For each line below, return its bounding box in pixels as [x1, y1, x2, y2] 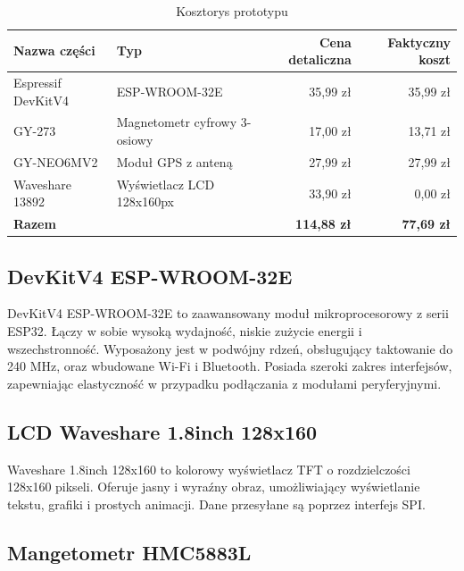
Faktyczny [387, 32, 451, 51]
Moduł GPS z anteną [116, 152, 233, 171]
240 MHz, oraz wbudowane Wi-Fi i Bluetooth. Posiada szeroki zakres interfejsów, [7, 357, 452, 375]
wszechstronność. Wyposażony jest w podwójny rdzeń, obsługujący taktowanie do [7, 339, 453, 357]
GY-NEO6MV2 [13, 152, 98, 171]
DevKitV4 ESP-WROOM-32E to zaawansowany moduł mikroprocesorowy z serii [7, 304, 449, 323]
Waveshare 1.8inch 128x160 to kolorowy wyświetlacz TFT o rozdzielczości [7, 459, 410, 478]
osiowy [116, 130, 153, 149]
